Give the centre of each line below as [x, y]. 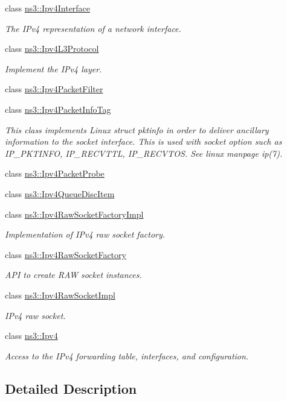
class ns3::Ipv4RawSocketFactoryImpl [74, 214]
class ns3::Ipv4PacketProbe [55, 173]
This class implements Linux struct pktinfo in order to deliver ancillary [137, 129]
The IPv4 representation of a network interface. [93, 28]
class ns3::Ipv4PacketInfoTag [58, 109]
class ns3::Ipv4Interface [48, 8]
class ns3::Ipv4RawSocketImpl [60, 295]
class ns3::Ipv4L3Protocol [52, 49]
